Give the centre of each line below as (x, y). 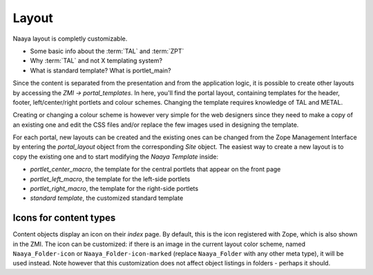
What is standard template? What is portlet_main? (101, 70)
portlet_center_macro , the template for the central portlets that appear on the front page (155, 170)
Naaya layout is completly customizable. (70, 39)
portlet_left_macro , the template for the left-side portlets (110, 179)
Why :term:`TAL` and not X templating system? (96, 61)
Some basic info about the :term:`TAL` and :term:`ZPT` (107, 51)
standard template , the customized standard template (107, 198)
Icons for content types (64, 218)
